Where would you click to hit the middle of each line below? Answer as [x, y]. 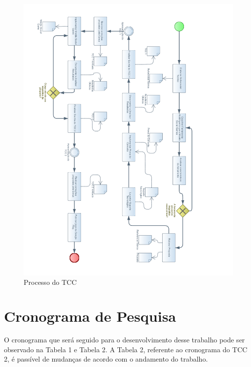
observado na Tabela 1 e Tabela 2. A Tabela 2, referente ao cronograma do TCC [126, 349]
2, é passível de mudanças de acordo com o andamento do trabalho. [106, 359]
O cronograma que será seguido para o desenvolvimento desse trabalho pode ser [125, 339]
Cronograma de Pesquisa [90, 316]
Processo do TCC [50, 282]
